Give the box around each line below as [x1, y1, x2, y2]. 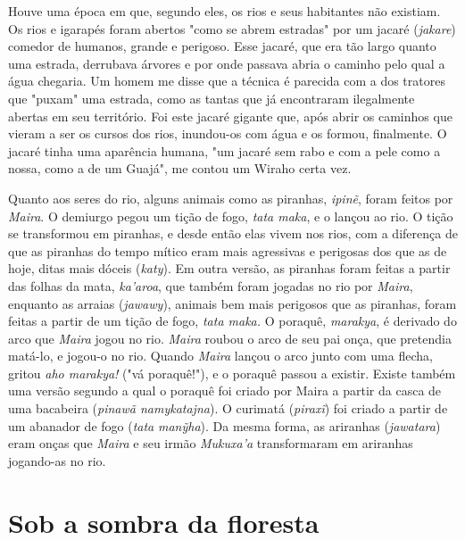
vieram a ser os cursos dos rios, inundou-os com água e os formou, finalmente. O [8, 124, 447, 143]
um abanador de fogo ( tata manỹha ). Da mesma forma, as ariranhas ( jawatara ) [8, 416, 441, 435]
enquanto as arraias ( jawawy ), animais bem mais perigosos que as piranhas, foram [8, 294, 457, 312]
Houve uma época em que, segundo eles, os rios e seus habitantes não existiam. [8, 2, 441, 20]
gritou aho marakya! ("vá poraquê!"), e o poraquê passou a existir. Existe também [8, 363, 456, 382]
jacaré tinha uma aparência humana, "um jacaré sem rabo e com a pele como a [8, 141, 441, 160]
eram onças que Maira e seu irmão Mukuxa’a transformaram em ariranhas [8, 434, 413, 453]
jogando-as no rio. [8, 451, 106, 469]
